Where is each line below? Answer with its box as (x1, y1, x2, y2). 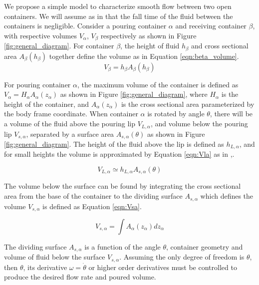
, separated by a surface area (26, 128, 114, 139)
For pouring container (4, 79, 71, 89)
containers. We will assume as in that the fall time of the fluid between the (4, 10, 233, 21)
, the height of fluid (120, 40, 180, 51)
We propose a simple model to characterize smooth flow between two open (4, 1, 232, 11)
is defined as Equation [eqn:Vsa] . (42, 201, 142, 211)
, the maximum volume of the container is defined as (77, 79, 239, 89)
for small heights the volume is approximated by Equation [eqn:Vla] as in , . (4, 149, 235, 159)
